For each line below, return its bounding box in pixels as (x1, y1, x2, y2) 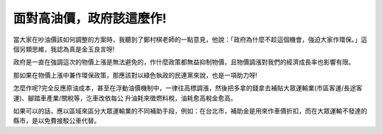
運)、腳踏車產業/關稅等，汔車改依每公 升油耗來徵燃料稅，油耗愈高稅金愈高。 (13, 94, 238, 102)
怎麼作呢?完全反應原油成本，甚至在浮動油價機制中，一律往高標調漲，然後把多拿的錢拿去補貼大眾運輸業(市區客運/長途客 (13, 84, 363, 92)
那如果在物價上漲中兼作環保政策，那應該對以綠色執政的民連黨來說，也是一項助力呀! (13, 71, 258, 79)
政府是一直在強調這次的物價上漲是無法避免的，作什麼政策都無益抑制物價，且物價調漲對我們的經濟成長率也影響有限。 (13, 58, 355, 66)
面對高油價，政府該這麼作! (13, 11, 167, 26)
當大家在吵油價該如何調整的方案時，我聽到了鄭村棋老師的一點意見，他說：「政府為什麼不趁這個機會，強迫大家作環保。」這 (13, 35, 367, 44)
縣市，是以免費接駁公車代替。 (13, 116, 101, 125)
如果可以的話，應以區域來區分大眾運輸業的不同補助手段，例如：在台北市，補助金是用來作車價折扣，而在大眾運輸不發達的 (13, 106, 367, 115)
